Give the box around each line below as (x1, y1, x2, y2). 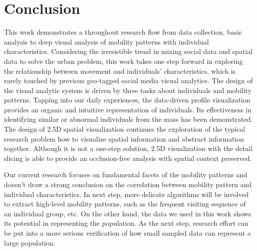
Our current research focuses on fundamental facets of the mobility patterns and (4, 169, 248, 180)
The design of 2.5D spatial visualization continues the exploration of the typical (4, 124, 245, 134)
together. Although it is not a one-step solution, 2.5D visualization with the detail (4, 143, 253, 153)
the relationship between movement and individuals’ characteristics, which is (4, 65, 236, 76)
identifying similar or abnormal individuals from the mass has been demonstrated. (4, 114, 253, 124)
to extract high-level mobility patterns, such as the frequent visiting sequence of (4, 199, 246, 209)
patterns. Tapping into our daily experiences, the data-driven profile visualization (4, 95, 251, 105)
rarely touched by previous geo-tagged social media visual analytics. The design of (4, 75, 253, 86)
